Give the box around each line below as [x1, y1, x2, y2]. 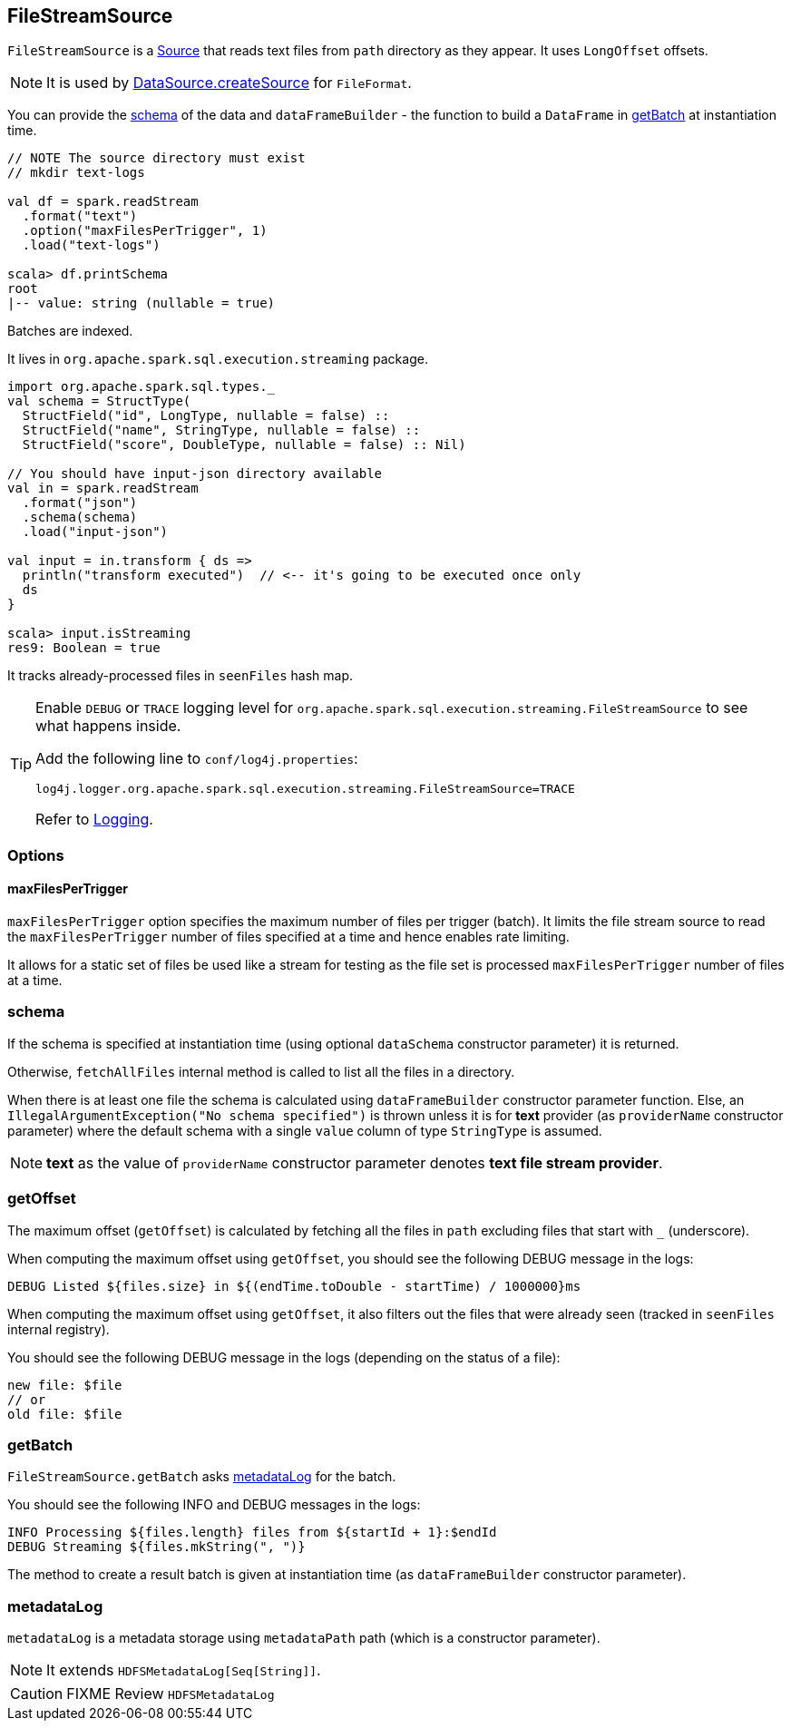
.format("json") [22, 495, 138, 511]
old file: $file [7, 1406, 122, 1421]
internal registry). [7, 1321, 110, 1337]
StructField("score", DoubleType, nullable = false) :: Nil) [22, 437, 466, 453]
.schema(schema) [22, 510, 138, 525]
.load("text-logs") [22, 238, 161, 253]
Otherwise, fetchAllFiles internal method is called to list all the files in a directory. [7, 1063, 515, 1079]
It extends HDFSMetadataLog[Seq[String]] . [46, 1661, 321, 1680]
